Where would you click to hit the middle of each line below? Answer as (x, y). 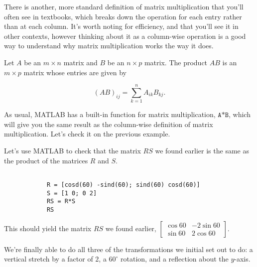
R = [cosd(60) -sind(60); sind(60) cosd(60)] (123, 185)
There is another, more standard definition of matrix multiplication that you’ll (124, 6)
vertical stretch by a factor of (49, 259)
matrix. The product (176, 62)
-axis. (242, 259)
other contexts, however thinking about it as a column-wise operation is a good (125, 36)
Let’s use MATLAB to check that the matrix (72, 151)
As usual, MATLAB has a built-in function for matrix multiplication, (110, 114)
